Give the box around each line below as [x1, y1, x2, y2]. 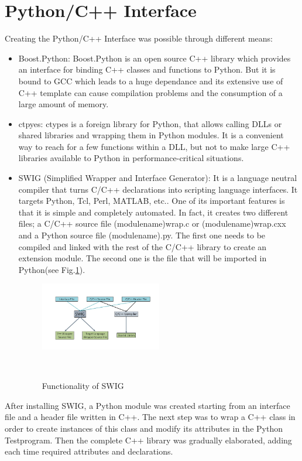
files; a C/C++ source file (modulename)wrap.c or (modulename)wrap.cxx [18, 217, 286, 230]
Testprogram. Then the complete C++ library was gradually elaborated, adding [5, 433, 292, 446]
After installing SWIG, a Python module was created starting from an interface [5, 399, 290, 411]
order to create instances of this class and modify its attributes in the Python [5, 422, 283, 434]
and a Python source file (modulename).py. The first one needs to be [18, 229, 266, 241]
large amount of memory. [18, 98, 109, 110]
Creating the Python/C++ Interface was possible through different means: [5, 32, 273, 45]
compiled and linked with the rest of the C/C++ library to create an [18, 240, 267, 252]
